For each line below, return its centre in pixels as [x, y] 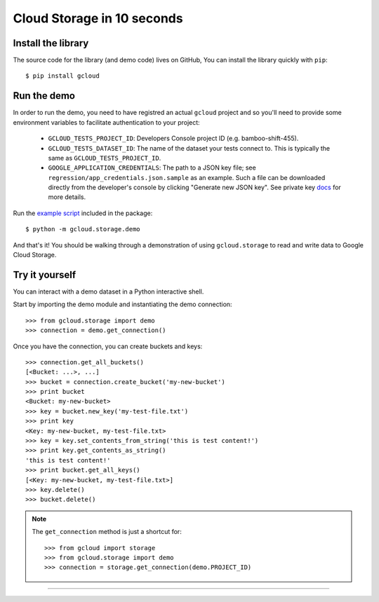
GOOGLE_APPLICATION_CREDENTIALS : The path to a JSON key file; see [152, 167]
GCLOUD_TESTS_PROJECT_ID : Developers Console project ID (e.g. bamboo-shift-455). [173, 138]
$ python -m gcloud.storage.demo [83, 229]
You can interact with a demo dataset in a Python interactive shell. [108, 292]
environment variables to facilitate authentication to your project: [106, 122]
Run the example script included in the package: [83, 213]
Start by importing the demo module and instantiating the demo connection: [122, 304]
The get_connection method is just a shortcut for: [107, 532]
